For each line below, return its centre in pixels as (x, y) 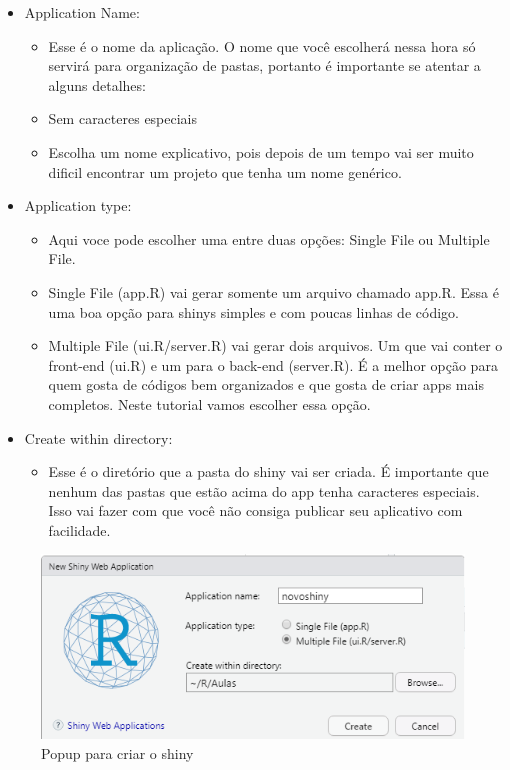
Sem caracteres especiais (123, 118)
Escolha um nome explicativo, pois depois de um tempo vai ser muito (261, 151)
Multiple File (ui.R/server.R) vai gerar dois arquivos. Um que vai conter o (275, 345)
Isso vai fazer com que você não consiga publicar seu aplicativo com (255, 510)
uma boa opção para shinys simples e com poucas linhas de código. (253, 311)
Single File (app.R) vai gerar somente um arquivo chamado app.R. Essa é (273, 291)
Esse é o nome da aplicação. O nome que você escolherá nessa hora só (262, 45)
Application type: (78, 205)
